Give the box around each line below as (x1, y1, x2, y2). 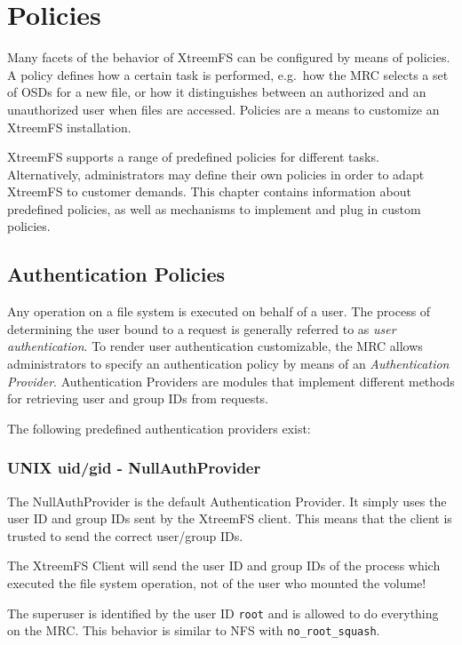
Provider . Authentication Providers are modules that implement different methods (7, 371, 455, 390)
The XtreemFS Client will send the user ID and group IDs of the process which (7, 556, 441, 575)
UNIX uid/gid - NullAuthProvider (7, 457, 261, 479)
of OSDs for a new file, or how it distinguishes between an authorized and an (7, 83, 426, 101)
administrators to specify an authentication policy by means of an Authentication (7, 354, 450, 373)
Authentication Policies (7, 260, 226, 288)
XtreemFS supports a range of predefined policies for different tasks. (7, 147, 379, 166)
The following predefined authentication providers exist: (7, 418, 311, 437)
